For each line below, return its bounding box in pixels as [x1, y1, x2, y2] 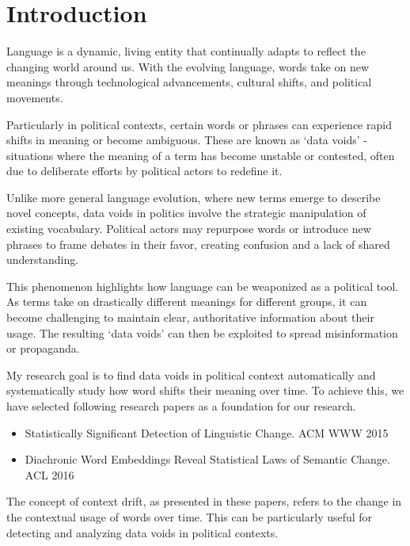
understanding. [6, 251, 79, 268]
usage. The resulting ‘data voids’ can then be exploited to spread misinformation [6, 324, 398, 341]
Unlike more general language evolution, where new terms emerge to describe [6, 189, 381, 205]
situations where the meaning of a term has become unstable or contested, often [6, 147, 395, 163]
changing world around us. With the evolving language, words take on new [6, 58, 370, 74]
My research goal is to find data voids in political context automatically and [6, 366, 376, 383]
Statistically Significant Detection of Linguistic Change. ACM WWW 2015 [25, 424, 389, 441]
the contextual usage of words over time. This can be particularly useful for [6, 508, 373, 525]
